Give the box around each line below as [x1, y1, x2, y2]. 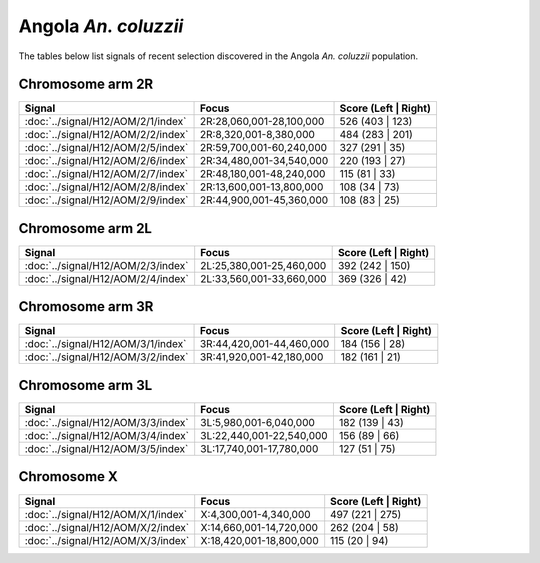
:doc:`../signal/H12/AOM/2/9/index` [24, 193, 189, 207]
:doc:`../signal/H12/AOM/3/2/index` [24, 350, 189, 364]
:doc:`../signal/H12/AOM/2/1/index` [24, 115, 187, 129]
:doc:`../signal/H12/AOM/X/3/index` [24, 533, 190, 547]
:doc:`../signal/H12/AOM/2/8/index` [24, 180, 189, 194]
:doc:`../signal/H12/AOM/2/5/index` [24, 141, 189, 155]
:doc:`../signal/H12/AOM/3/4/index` [24, 429, 190, 442]
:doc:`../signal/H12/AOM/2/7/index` [24, 167, 189, 181]
